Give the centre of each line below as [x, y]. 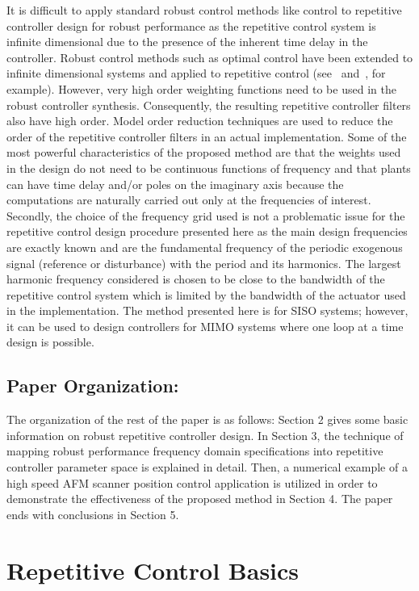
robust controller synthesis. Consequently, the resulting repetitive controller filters [209, 105]
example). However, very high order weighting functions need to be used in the [201, 88]
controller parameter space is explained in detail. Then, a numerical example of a [207, 467]
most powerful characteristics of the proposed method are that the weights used [204, 152]
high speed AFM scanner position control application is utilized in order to [192, 482]
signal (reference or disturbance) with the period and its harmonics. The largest [204, 263]
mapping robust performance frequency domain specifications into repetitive [195, 451]
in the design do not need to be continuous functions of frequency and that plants [209, 168]
